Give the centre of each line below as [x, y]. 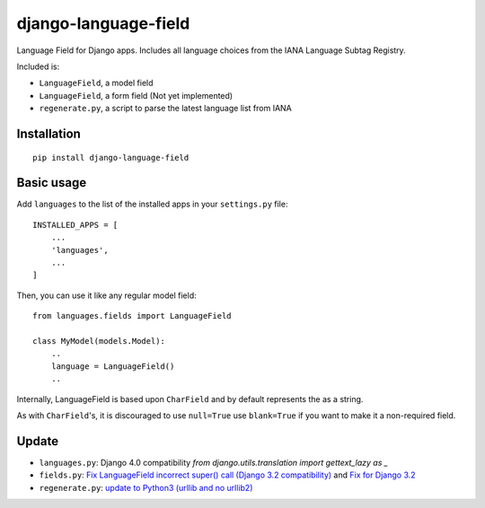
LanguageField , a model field [96, 83]
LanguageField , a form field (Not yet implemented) [136, 95]
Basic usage [52, 183]
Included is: [38, 66]
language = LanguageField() [113, 366]
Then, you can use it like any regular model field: [106, 295]
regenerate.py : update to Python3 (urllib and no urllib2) [146, 487]
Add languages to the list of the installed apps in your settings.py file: [152, 204]
